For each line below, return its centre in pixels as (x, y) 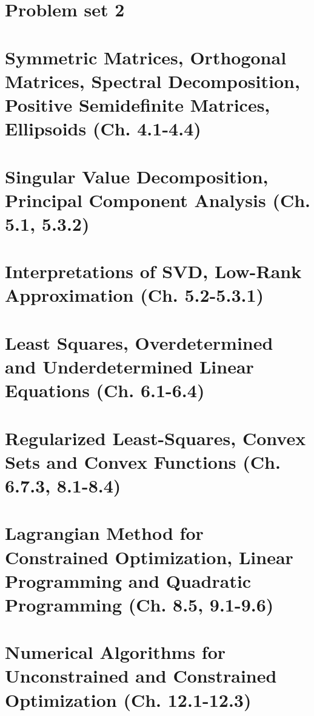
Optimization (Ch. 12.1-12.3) (128, 699)
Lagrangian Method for (104, 533)
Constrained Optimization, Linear (149, 557)
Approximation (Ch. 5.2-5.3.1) (135, 295)
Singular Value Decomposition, (137, 176)
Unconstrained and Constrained (141, 676)
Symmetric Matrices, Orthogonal (146, 57)
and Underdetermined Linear (129, 366)
